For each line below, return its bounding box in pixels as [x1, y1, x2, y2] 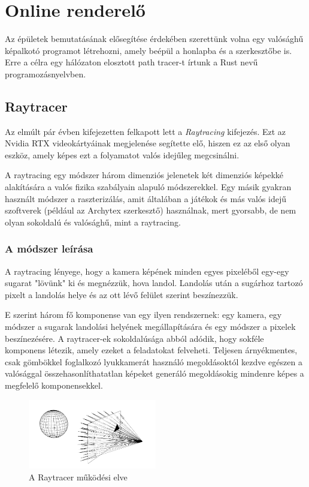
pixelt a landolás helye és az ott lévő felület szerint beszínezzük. [5, 288, 238, 300]
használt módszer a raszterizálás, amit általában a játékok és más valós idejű [5, 192, 286, 205]
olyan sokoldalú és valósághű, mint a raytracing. [5, 215, 181, 228]
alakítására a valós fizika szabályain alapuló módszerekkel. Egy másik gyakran [5, 181, 292, 193]
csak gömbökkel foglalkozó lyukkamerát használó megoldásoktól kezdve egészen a [5, 355, 302, 368]
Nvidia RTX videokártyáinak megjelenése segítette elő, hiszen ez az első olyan [5, 137, 290, 149]
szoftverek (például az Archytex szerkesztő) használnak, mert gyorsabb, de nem [5, 204, 296, 217]
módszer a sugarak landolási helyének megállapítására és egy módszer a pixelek [5, 320, 296, 333]
